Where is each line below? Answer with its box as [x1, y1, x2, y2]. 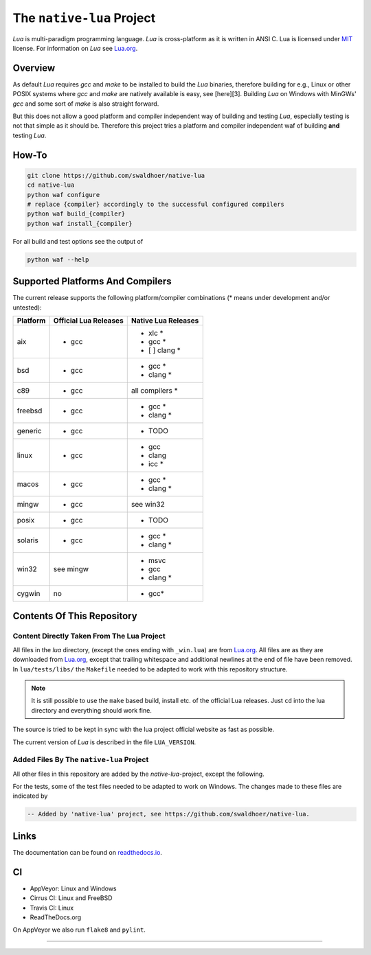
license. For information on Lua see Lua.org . [12, 44, 138, 52]
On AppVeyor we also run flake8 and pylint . [12, 925, 146, 934]
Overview [12, 62, 56, 73]
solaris [16, 536, 39, 545]
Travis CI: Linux [30, 904, 74, 912]
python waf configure [27, 191, 100, 198]
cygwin [16, 589, 41, 598]
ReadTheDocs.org [30, 913, 82, 921]
